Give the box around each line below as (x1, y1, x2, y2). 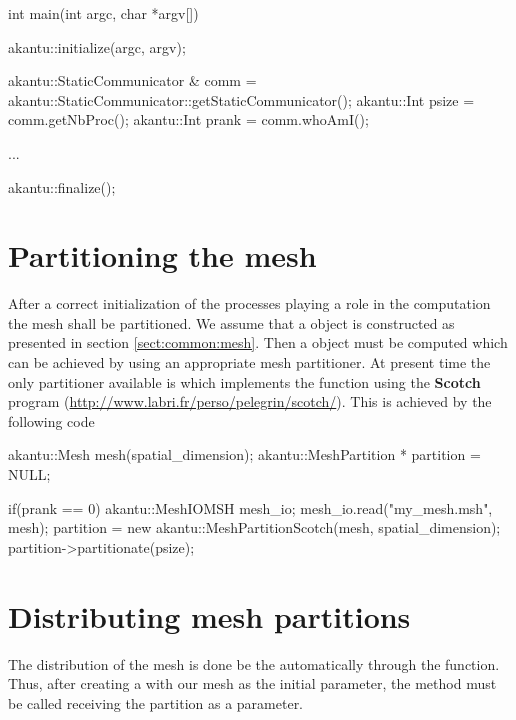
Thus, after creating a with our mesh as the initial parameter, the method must (8, 673, 497, 694)
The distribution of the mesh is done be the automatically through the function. (8, 653, 500, 674)
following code (8, 410, 95, 431)
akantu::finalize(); (8, 176, 116, 197)
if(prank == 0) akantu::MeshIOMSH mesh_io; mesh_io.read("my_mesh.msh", (8, 497, 493, 518)
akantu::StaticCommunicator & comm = (8, 70, 257, 91)
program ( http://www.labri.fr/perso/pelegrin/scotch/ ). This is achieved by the (8, 391, 492, 412)
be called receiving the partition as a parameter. (8, 692, 304, 713)
